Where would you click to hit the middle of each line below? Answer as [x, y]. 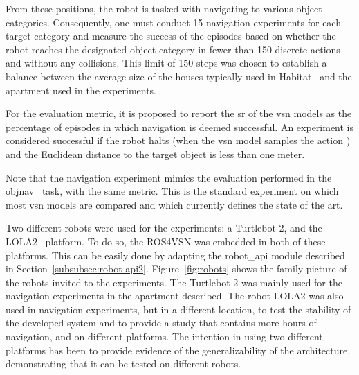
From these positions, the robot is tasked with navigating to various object [164, 8]
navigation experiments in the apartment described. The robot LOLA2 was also [175, 296]
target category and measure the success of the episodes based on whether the [171, 36]
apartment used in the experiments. [81, 90]
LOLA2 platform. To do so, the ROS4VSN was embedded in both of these [166, 241]
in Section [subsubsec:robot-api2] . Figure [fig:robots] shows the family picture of [176, 269]
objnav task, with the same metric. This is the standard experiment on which [172, 191]
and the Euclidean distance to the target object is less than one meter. [155, 154]
